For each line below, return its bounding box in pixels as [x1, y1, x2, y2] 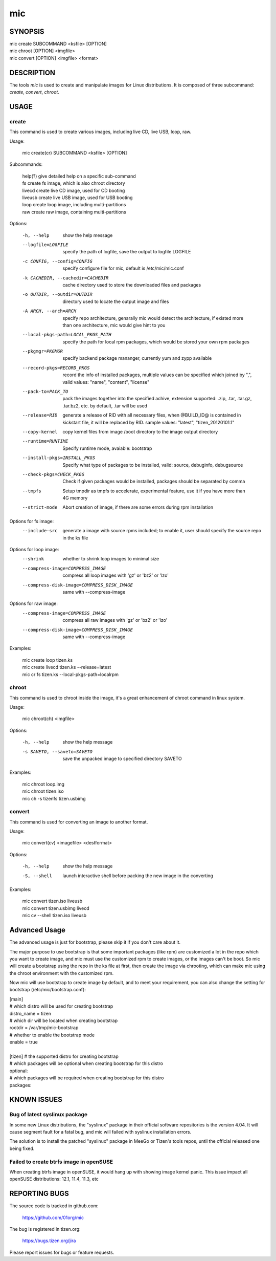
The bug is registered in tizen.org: [9, 1226, 81, 1232]
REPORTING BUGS [9, 1189, 69, 1198]
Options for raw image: [9, 600, 58, 606]
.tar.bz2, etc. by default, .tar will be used [62, 402, 148, 409]
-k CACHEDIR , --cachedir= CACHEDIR [22, 275, 109, 281]
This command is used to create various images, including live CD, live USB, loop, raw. [9, 128, 192, 135]
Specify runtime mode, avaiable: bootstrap [62, 445, 152, 451]
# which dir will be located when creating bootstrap [9, 1017, 118, 1024]
